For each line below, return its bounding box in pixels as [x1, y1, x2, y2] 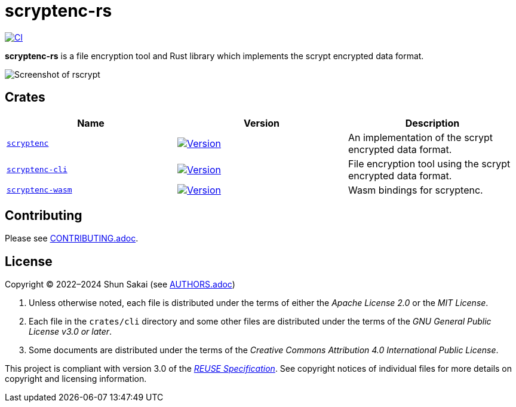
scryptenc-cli [7, 165, 67, 175]
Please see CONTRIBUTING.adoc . [5, 233, 139, 244]
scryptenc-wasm [7, 185, 72, 195]
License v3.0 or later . [29, 326, 112, 337]
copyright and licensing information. [5, 374, 147, 384]
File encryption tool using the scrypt [348, 157, 511, 170]
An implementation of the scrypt [348, 131, 493, 143]
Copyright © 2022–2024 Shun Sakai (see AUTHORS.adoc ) [5, 279, 235, 290]
